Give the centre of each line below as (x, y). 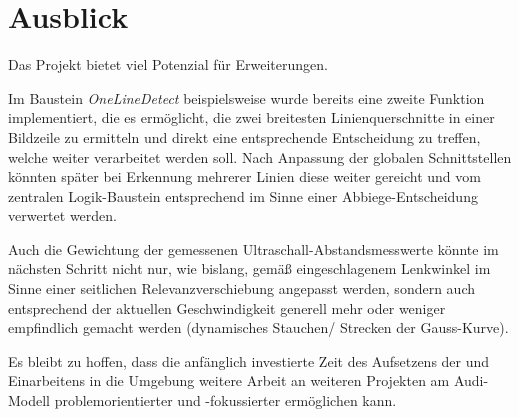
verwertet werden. (62, 215)
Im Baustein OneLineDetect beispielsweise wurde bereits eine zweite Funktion (246, 97)
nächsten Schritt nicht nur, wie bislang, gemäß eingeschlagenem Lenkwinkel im (249, 268)
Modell (29, 400)
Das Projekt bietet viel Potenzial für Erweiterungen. (168, 64)
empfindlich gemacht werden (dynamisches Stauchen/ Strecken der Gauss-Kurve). (258, 327)
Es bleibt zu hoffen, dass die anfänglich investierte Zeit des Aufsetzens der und (249, 360)
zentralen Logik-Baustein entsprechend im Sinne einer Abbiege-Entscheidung (243, 195)
